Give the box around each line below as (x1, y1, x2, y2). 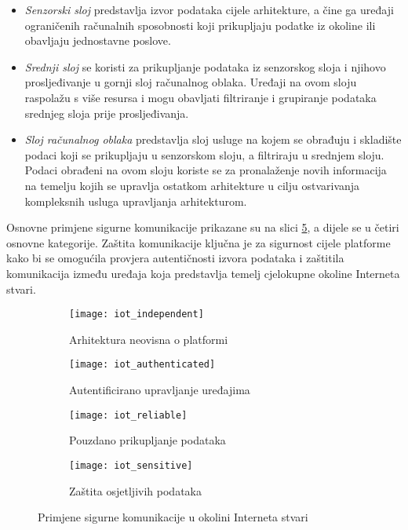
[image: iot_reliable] (69, 409, 188, 421)
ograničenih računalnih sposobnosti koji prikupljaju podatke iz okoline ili (24, 16, 376, 33)
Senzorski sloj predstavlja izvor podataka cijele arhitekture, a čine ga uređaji (24, 2, 394, 17)
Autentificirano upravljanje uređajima (69, 382, 250, 397)
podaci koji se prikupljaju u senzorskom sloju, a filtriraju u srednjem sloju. (24, 146, 384, 163)
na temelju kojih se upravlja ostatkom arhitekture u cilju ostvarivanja (24, 177, 360, 193)
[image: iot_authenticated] (69, 359, 216, 371)
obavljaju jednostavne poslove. (24, 32, 171, 49)
